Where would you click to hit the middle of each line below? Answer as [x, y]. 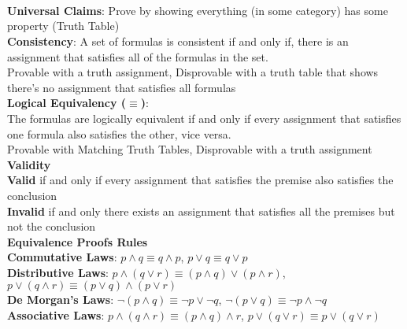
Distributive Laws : [58, 272]
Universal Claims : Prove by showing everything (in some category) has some [198, 10]
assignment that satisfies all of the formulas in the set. [138, 56]
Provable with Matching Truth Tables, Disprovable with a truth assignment [190, 149]
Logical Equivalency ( [67, 103]
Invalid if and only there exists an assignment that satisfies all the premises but [201, 211]
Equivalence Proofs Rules [78, 241]
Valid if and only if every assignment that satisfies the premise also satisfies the [200, 180]
